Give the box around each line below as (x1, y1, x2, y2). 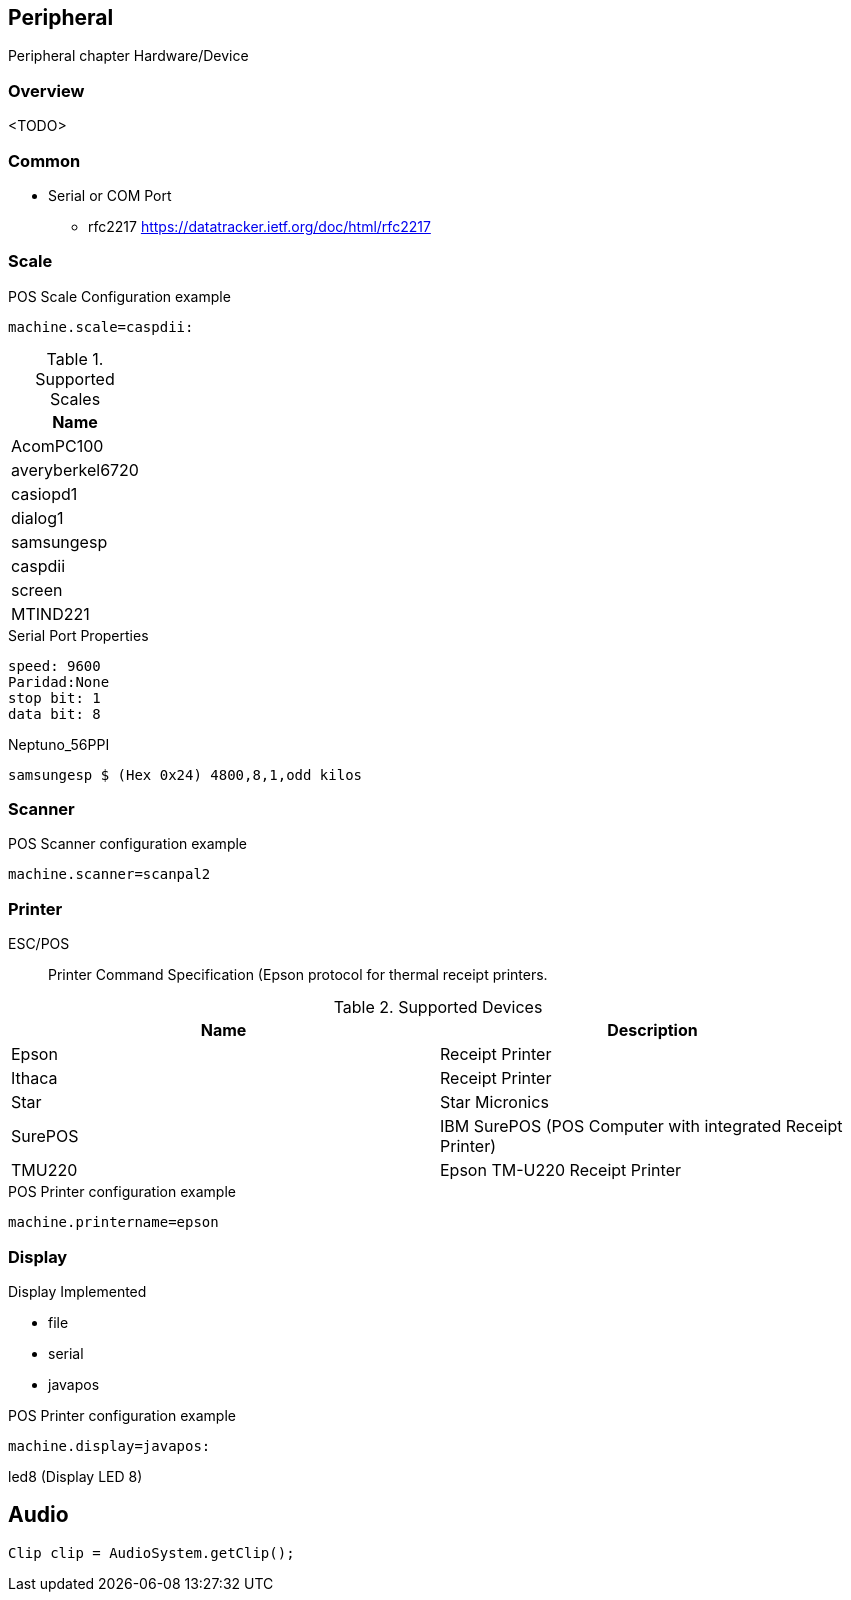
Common (8, 150, 81, 171)
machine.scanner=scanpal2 (8, 866, 211, 883)
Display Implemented (8, 1282, 147, 1300)
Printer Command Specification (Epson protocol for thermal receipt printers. (48, 966, 548, 984)
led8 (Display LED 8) (8, 1467, 143, 1485)
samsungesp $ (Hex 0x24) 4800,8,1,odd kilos (8, 766, 363, 783)
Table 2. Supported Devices (333, 997, 543, 1018)
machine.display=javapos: (8, 1437, 211, 1454)
